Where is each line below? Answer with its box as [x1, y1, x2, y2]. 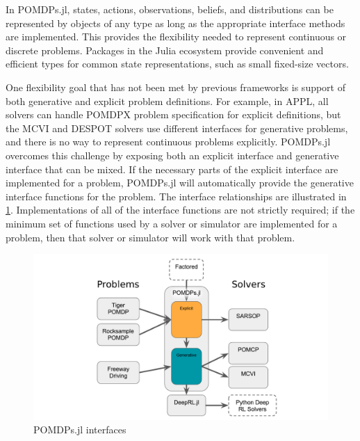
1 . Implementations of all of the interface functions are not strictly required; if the [6, 202, 355, 217]
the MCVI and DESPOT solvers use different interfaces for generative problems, [6, 120, 348, 135]
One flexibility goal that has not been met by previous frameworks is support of [6, 79, 346, 94]
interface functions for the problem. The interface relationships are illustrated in [6, 189, 347, 203]
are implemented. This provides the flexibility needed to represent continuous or [6, 29, 347, 44]
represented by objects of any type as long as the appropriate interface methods [6, 15, 345, 30]
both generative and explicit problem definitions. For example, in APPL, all [6, 93, 329, 108]
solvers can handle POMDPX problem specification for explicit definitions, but [6, 107, 341, 122]
